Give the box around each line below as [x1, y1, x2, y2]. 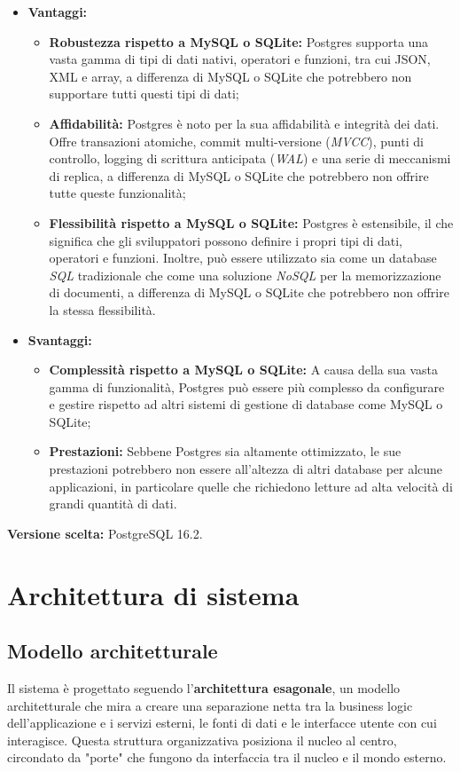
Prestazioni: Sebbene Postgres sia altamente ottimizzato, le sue [49, 442, 402, 461]
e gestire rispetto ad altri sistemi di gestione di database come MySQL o [49, 395, 443, 414]
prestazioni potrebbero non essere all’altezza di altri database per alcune [49, 460, 443, 478]
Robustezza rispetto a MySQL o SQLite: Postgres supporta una [49, 32, 429, 51]
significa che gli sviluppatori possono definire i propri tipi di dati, [49, 231, 402, 249]
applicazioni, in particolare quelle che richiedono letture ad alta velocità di [49, 477, 453, 495]
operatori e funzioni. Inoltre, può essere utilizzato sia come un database [49, 248, 437, 267]
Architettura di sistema [7, 576, 300, 612]
